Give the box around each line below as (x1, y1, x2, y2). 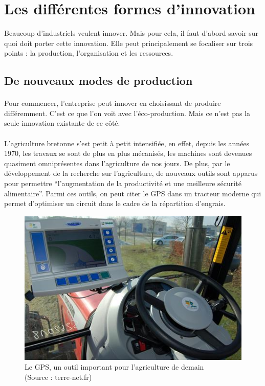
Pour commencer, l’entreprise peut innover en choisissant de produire (4, 98, 221, 108)
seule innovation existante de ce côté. (4, 118, 120, 128)
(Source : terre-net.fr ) (25, 372, 92, 382)
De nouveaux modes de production (4, 73, 193, 88)
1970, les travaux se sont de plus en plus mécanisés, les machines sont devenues (4, 148, 252, 158)
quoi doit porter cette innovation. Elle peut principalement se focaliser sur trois (4, 37, 253, 48)
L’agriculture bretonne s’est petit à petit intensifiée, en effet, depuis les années (4, 138, 250, 148)
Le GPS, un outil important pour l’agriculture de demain (25, 361, 204, 372)
